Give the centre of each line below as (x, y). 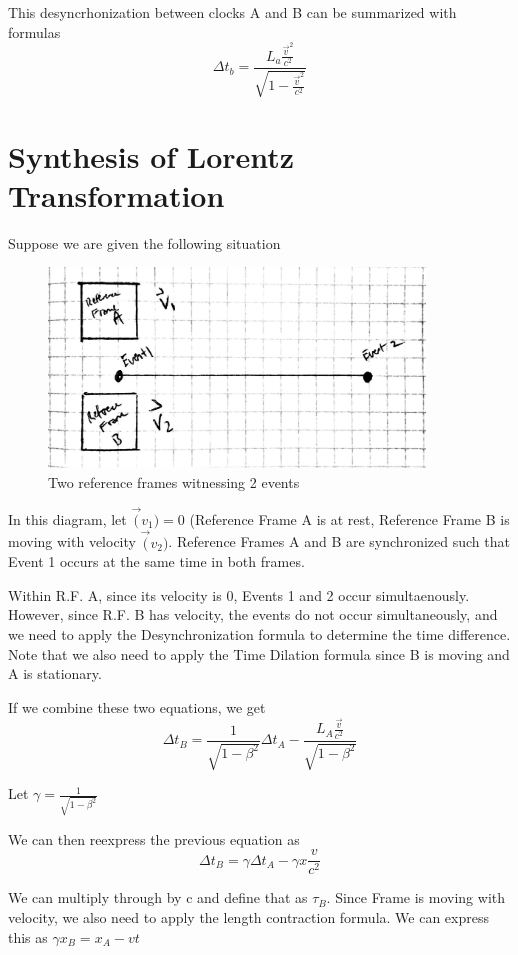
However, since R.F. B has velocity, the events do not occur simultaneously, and (253, 614)
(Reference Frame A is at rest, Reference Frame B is (349, 518)
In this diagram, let (67, 518)
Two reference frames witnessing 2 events (174, 482)
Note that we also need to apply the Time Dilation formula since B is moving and (259, 653)
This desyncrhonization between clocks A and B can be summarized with (232, 12)
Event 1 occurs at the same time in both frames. (156, 561)
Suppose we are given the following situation (144, 242)
